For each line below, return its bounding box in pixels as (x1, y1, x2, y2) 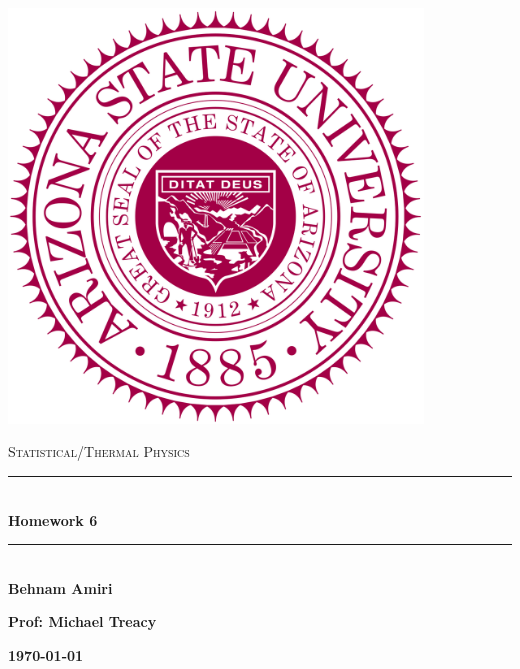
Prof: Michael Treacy (8, 611, 157, 632)
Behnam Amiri (8, 577, 113, 598)
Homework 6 (8, 509, 98, 530)
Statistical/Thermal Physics (8, 441, 190, 462)
